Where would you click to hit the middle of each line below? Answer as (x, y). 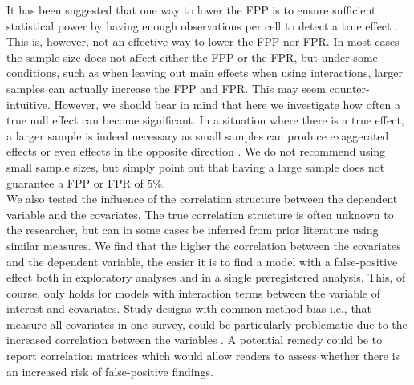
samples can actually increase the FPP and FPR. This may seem (166, 88)
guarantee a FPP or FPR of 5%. (86, 182)
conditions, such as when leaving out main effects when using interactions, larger (205, 73)
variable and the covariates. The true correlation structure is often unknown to (200, 214)
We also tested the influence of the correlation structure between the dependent (202, 199)
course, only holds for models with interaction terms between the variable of (193, 292)
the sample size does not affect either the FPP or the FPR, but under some (192, 57)
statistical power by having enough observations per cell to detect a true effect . (203, 25)
